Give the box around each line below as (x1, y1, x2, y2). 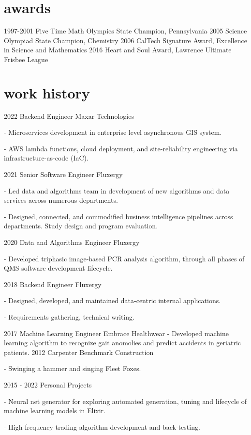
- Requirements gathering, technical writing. (4, 311, 134, 322)
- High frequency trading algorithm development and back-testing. (4, 421, 200, 432)
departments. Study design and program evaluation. (4, 221, 158, 231)
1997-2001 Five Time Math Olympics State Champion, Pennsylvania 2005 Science (4, 26, 247, 36)
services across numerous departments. (4, 195, 118, 205)
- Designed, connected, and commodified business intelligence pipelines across (4, 211, 233, 221)
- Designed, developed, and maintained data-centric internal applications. (4, 295, 221, 306)
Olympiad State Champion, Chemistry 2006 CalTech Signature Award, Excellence (4, 35, 247, 45)
